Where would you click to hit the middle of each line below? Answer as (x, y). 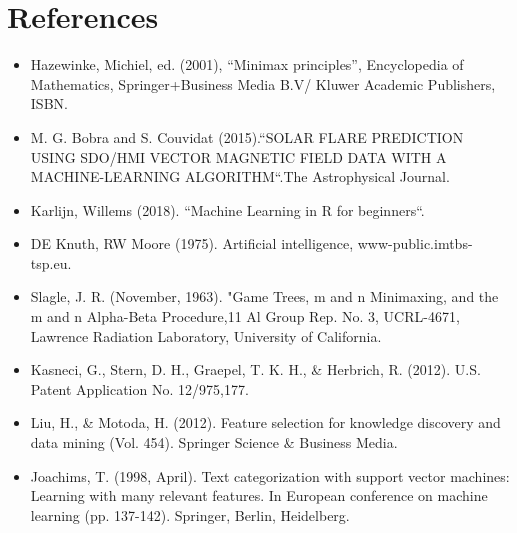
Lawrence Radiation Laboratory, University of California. (206, 335)
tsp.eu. (51, 262)
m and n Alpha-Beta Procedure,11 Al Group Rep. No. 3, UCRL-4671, (245, 316)
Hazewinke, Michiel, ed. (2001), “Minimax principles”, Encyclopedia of (247, 64)
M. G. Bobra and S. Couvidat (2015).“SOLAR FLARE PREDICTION (247, 136)
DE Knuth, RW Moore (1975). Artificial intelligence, (192, 243)
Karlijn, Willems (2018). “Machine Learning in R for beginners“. (227, 209)
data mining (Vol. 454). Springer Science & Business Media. (214, 442)
